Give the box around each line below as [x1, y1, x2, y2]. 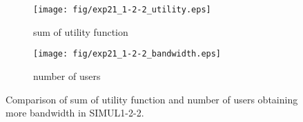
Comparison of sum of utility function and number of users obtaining [6, 92, 298, 106]
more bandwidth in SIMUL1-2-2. [6, 105, 144, 120]
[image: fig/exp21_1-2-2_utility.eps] [33, 5, 211, 14]
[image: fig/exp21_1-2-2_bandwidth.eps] [33, 49, 222, 59]
